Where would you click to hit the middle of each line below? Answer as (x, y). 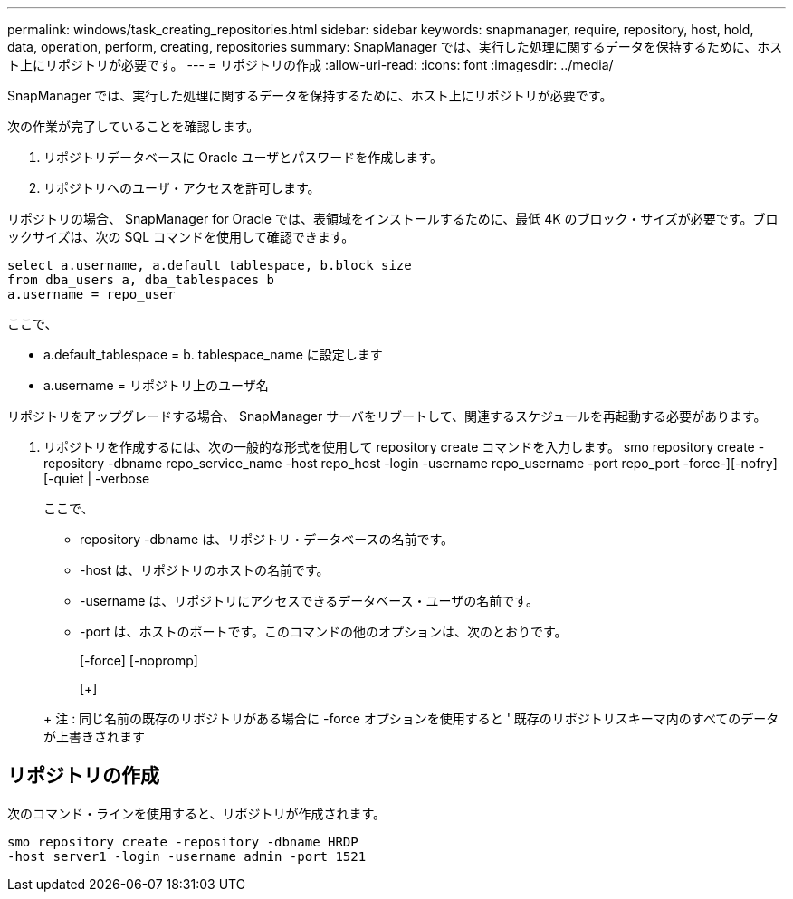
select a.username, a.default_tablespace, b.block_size (210, 265)
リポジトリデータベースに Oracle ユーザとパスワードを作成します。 (243, 157)
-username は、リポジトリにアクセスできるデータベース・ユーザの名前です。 (309, 601)
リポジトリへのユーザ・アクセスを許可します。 (182, 188)
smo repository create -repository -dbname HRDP (183, 842)
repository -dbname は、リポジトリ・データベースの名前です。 (267, 539)
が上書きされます (94, 736)
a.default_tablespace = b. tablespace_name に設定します (213, 354)
